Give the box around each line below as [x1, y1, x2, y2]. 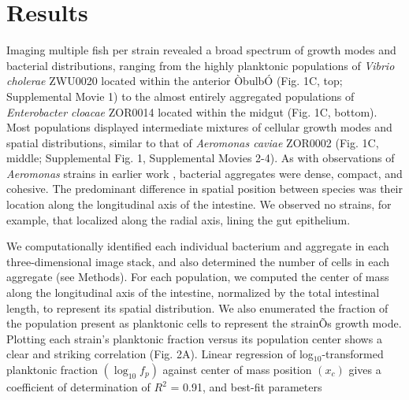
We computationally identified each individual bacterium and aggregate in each [6, 238, 389, 254]
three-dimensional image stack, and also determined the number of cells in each [6, 253, 390, 269]
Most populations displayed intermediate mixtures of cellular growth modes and [6, 119, 392, 135]
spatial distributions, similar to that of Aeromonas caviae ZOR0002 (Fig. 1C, [6, 134, 379, 150]
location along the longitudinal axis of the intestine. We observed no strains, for [6, 196, 392, 213]
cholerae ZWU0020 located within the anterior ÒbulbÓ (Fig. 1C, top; [6, 72, 343, 89]
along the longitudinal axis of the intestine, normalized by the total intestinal [6, 284, 380, 301]
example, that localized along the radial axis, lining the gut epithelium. [6, 211, 351, 228]
